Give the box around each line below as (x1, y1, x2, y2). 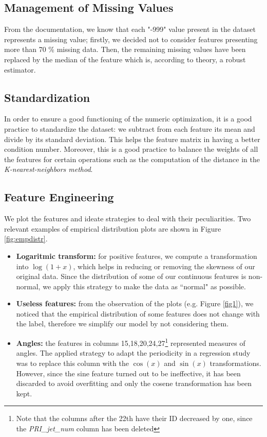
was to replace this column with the (16, 357, 129, 368)
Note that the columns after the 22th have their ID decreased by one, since (16, 413, 253, 424)
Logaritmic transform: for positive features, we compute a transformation (16, 250, 257, 261)
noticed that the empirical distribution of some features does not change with (16, 308, 260, 319)
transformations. (209, 357, 261, 368)
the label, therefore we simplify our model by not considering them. (16, 318, 229, 329)
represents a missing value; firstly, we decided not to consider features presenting (4, 33, 258, 44)
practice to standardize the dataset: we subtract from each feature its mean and (4, 123, 255, 134)
